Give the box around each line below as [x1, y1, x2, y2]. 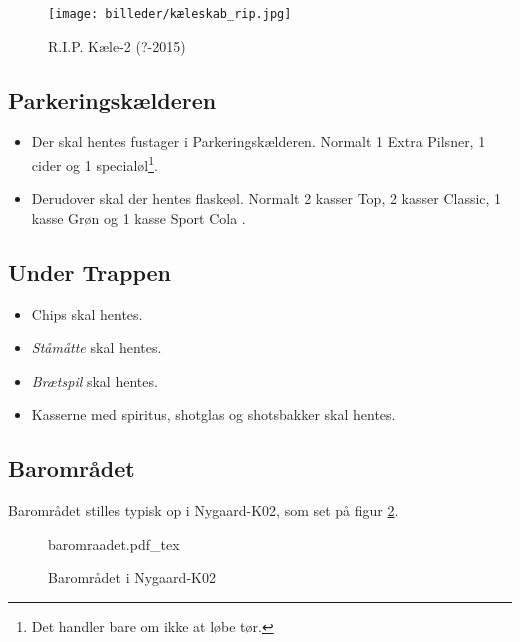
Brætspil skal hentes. [31, 370, 158, 391]
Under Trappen [8, 256, 171, 287]
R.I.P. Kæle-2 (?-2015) [48, 35, 186, 56]
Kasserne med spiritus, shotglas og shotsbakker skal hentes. [31, 404, 396, 425]
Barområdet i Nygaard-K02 [48, 567, 216, 588]
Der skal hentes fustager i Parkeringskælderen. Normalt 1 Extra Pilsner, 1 [31, 131, 486, 152]
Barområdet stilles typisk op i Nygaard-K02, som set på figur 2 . [8, 500, 399, 521]
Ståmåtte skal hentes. [31, 337, 162, 358]
